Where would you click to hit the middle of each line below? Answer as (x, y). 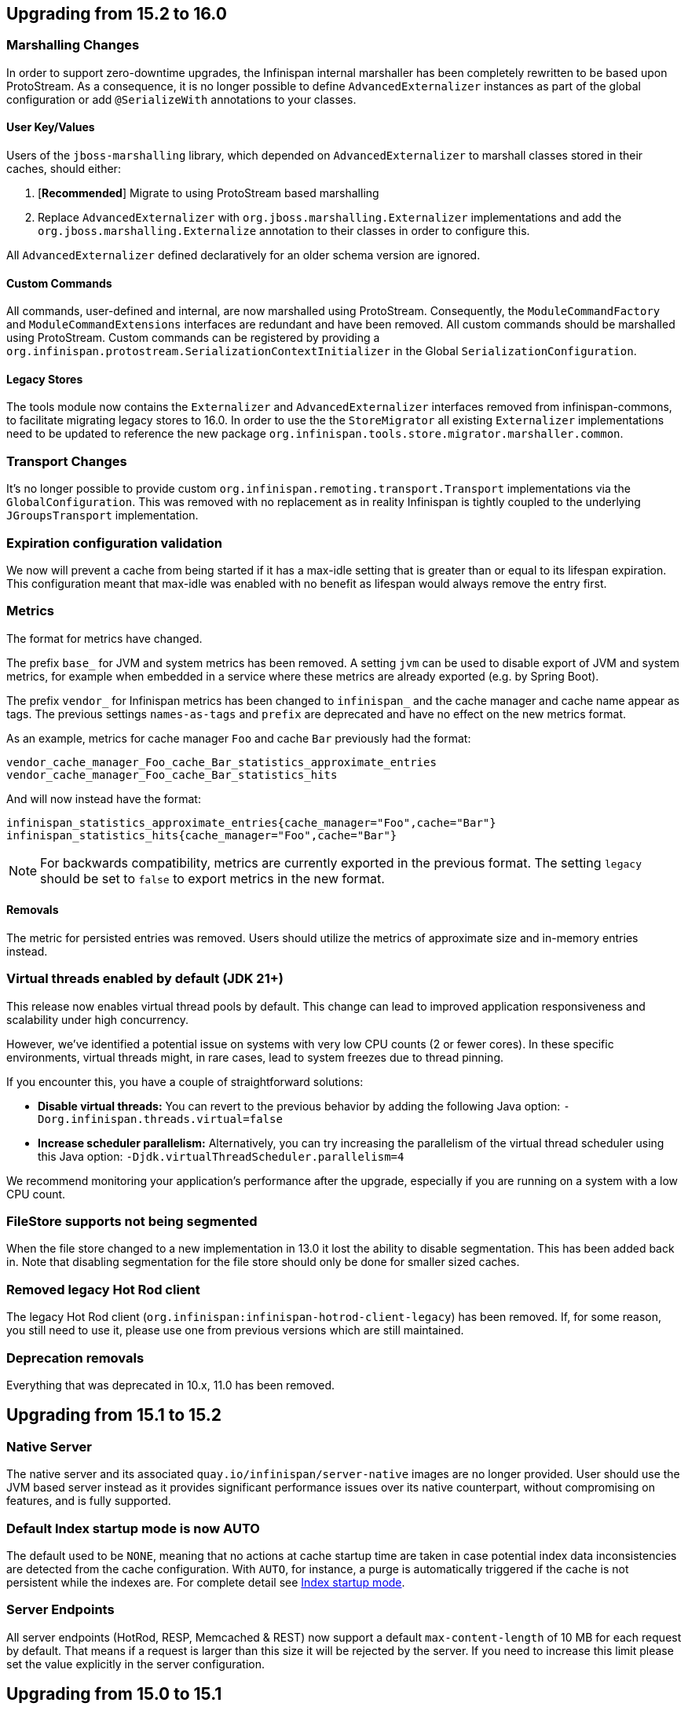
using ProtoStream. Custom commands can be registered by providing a (193, 338)
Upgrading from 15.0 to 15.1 (114, 1694)
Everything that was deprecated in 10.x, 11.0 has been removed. (171, 1385)
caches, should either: (64, 169)
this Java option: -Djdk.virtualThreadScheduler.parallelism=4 (221, 1156)
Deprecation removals (75, 1358)
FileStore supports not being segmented (132, 1222)
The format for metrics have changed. (104, 638)
